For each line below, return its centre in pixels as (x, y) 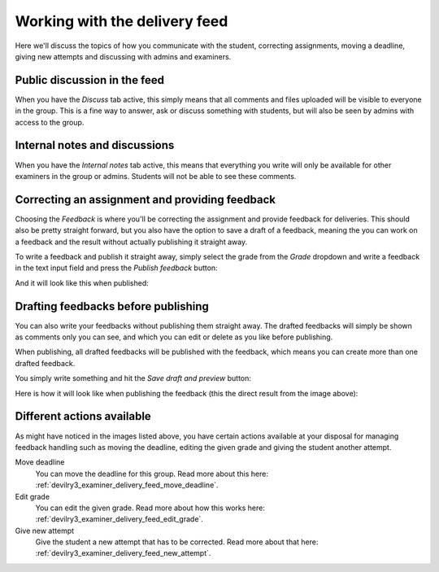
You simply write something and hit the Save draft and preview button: (133, 378)
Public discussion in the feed (90, 80)
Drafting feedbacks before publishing (112, 306)
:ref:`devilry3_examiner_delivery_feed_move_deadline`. (127, 485)
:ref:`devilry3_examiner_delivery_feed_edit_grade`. (119, 519)
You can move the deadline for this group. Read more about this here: (152, 474)
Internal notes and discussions (95, 145)
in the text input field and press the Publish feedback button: (117, 268)
